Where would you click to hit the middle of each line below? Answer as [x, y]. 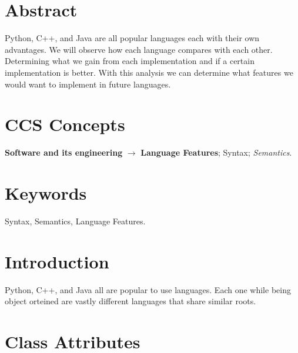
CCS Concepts [65, 124]
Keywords [46, 193]
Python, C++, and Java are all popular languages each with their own [132, 38]
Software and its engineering [64, 152]
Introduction [57, 261]
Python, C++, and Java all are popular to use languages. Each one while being [148, 289]
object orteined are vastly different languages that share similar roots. [130, 301]
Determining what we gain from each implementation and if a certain [130, 61]
